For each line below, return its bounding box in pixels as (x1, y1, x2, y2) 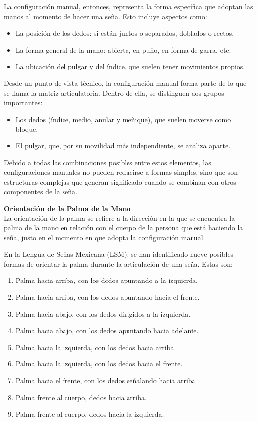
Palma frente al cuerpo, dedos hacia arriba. (15, 392, 147, 402)
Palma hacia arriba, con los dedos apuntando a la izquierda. (15, 275, 198, 285)
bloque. (15, 124, 38, 134)
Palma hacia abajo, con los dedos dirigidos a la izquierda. (15, 308, 191, 319)
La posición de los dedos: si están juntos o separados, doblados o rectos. (15, 28, 234, 38)
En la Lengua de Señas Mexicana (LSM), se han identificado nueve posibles (4, 249, 234, 259)
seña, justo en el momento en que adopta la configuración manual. (4, 232, 205, 242)
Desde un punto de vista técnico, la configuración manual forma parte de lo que (4, 77, 247, 88)
